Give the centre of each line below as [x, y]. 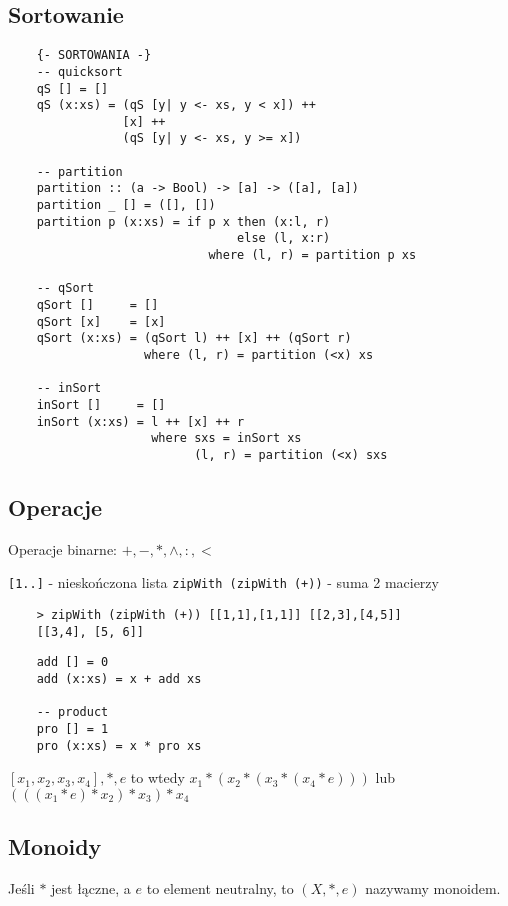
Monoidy [55, 846]
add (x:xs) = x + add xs [119, 679]
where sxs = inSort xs [226, 438]
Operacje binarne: [62, 548]
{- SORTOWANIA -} [94, 55]
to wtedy [157, 777]
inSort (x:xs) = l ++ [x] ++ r [140, 421]
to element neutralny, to [220, 888]
